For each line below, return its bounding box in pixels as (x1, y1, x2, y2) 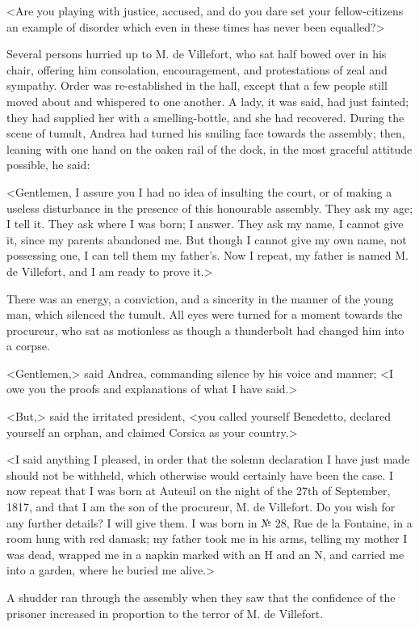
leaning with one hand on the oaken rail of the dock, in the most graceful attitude (6, 140, 413, 157)
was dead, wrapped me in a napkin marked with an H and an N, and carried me (6, 545, 404, 562)
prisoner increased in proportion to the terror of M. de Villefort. (6, 604, 324, 621)
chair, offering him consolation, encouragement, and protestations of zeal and (6, 61, 388, 78)
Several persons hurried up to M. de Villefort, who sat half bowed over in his (6, 45, 387, 62)
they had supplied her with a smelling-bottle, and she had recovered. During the (6, 108, 404, 125)
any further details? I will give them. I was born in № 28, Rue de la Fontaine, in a (6, 514, 413, 531)
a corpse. (6, 337, 50, 354)
